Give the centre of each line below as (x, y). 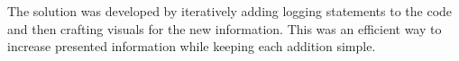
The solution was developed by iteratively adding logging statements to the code (230, 11)
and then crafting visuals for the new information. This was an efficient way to (225, 28)
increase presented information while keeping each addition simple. (192, 46)
